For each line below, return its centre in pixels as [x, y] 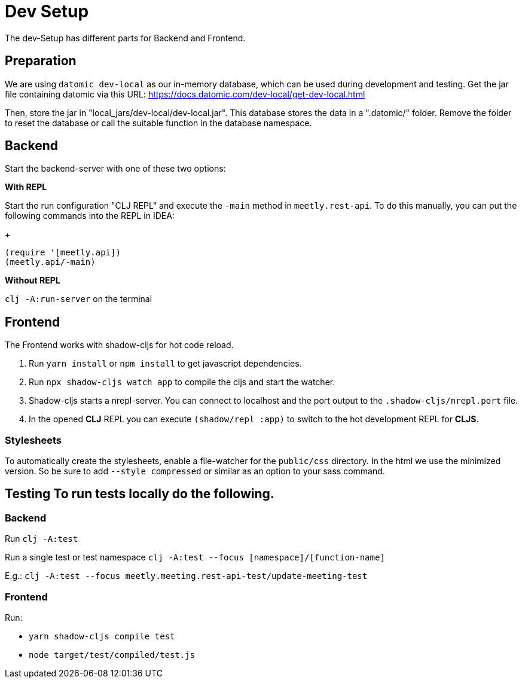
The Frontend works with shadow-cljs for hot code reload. [119, 345]
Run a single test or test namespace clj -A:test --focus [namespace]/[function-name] [195, 557]
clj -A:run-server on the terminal [79, 299]
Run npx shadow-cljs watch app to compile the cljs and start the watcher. [182, 382]
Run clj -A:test [42, 539]
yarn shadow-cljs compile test [102, 636]
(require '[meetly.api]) [63, 253]
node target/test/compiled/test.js [112, 655]
